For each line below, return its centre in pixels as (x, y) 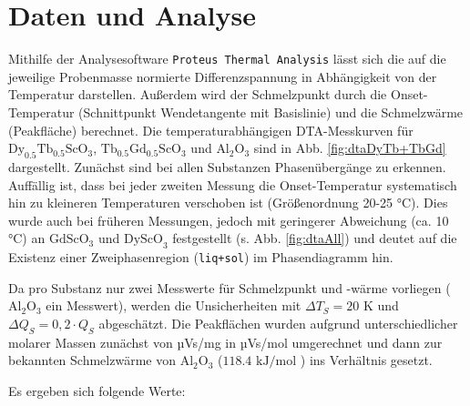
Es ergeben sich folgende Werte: (97, 390)
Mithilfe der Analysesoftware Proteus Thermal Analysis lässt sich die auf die (227, 59)
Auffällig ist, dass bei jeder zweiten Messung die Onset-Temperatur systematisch (233, 184)
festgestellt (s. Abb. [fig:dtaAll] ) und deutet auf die (315, 238)
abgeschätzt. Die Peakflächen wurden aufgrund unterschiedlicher (278, 323)
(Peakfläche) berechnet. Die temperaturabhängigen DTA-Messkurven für (211, 130)
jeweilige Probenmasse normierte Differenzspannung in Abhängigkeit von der (223, 76)
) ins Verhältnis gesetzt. (366, 360)
